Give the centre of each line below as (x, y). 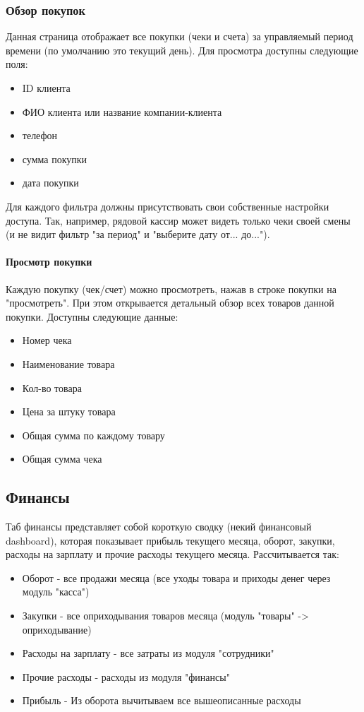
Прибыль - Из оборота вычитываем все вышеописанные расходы (162, 700)
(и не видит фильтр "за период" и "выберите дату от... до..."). (138, 234)
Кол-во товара (52, 387)
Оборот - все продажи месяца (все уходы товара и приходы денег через (176, 577)
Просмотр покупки (49, 262)
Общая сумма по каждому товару (93, 435)
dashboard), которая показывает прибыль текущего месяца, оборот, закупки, (170, 540)
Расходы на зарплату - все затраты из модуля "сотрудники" (148, 653)
